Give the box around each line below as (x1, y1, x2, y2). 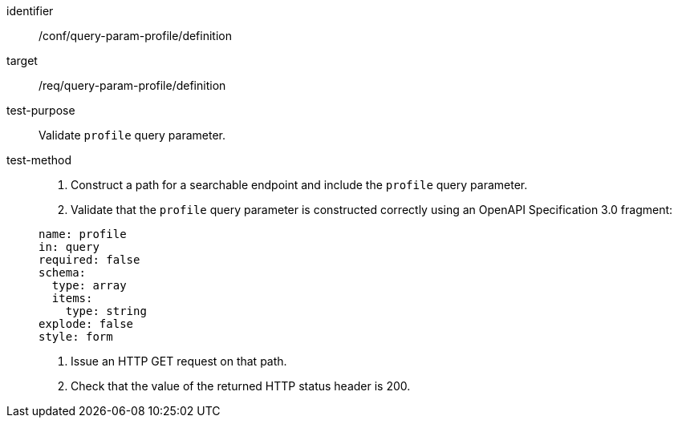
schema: (39, 266, 87, 279)
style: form (39, 330, 113, 343)
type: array (51, 279, 127, 292)
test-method (6, 153, 71, 167)
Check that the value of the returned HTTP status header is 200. (71, 379, 411, 393)
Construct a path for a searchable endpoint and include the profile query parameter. (71, 178, 528, 192)
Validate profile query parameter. (39, 128, 226, 142)
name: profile (39, 228, 127, 240)
